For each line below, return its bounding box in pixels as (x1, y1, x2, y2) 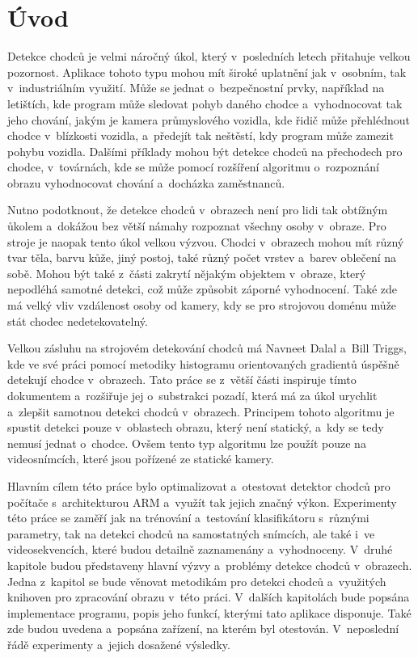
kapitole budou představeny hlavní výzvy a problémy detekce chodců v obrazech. (7, 556, 412, 573)
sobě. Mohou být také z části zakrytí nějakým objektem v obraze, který (7, 264, 366, 281)
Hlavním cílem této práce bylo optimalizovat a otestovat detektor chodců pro (7, 477, 391, 494)
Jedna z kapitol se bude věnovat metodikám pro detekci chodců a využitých (7, 572, 386, 589)
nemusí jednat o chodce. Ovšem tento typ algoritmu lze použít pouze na (7, 434, 366, 451)
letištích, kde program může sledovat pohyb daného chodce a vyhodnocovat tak (7, 95, 403, 112)
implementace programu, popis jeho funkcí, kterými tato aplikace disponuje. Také (7, 604, 412, 621)
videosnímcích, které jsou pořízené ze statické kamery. (7, 450, 274, 467)
